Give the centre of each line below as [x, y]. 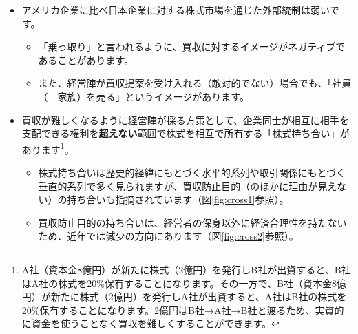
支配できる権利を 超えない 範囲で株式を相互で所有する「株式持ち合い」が [186, 133]
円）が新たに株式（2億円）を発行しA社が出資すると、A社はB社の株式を [184, 296]
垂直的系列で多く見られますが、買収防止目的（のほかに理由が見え [188, 186]
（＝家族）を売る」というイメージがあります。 [144, 96]
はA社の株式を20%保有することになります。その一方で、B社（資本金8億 [184, 283]
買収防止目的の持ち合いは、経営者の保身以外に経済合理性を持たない [192, 222]
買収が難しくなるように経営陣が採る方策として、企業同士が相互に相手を [185, 119]
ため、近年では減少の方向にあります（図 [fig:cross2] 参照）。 [168, 236]
